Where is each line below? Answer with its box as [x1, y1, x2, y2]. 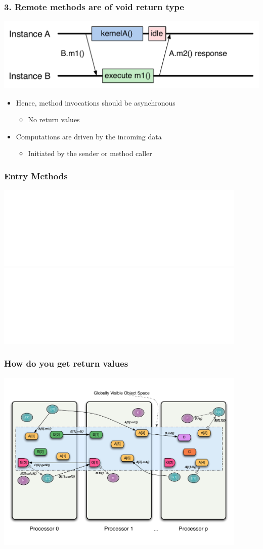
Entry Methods [4, 169, 68, 182]
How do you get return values [4, 357, 128, 370]
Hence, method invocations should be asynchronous [16, 97, 176, 108]
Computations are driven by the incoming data [16, 131, 162, 141]
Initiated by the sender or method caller [28, 148, 152, 159]
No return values [28, 114, 80, 125]
